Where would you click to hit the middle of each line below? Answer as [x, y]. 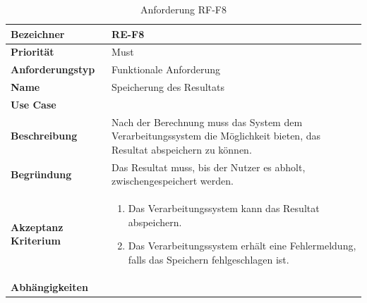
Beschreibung [44, 136]
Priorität [32, 52]
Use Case [34, 104]
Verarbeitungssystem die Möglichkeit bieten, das [216, 136]
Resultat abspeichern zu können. [182, 149]
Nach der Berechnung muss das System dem [207, 122]
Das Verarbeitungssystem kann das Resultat [224, 208]
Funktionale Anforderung [166, 69]
